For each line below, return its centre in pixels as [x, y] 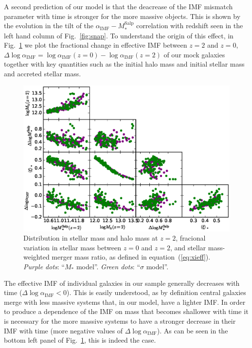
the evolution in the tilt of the [49, 26]
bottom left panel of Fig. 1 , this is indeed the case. [80, 340]
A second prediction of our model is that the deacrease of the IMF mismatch [118, 6]
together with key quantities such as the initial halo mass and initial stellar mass [124, 64]
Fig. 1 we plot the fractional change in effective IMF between [96, 45]
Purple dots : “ [44, 267]
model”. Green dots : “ [108, 267]
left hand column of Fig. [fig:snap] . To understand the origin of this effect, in [119, 35]
